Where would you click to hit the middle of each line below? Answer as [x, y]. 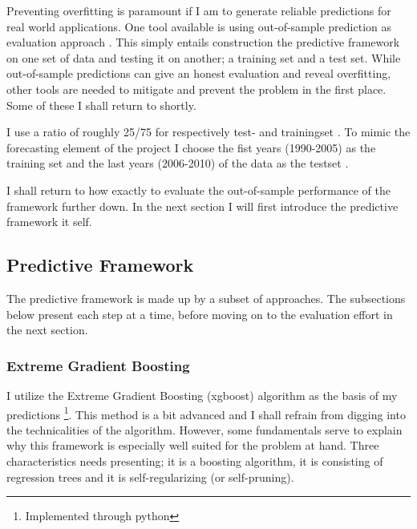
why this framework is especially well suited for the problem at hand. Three [193, 445]
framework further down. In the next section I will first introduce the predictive [202, 206]
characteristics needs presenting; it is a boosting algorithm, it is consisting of [195, 460]
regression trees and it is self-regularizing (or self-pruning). [150, 477]
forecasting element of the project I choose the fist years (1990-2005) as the [191, 147]
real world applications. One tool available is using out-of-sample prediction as [199, 26]
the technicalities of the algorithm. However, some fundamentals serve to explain [204, 429]
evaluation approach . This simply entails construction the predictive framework [203, 42]
